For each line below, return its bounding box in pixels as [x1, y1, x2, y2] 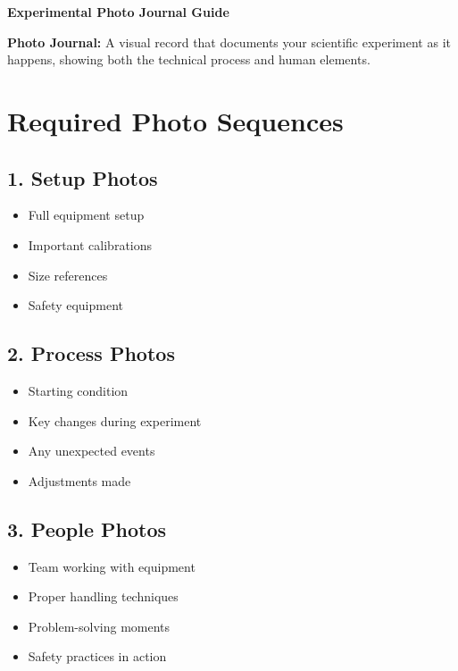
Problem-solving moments [28, 616, 171, 635]
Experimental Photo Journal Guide [7, 3, 229, 21]
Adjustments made [28, 471, 131, 490]
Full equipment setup [28, 205, 145, 224]
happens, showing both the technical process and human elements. [7, 50, 371, 69]
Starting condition [28, 381, 129, 399]
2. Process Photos [7, 340, 175, 367]
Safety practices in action [28, 647, 167, 666]
